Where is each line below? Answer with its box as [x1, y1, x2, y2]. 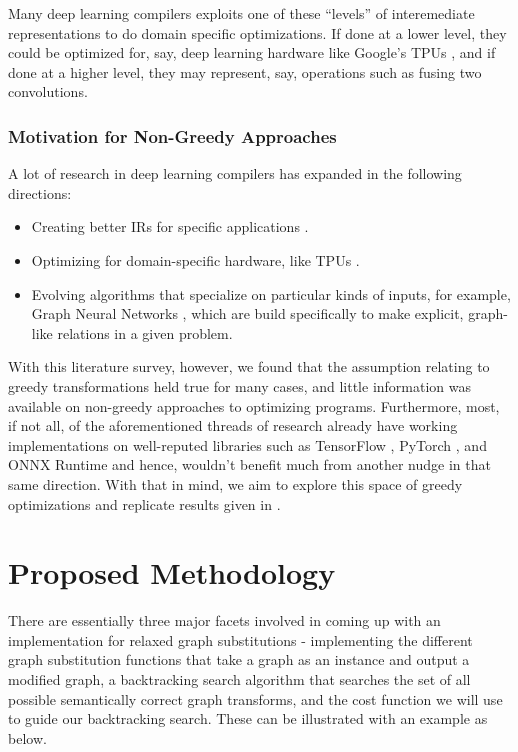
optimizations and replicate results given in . [8, 493, 281, 514]
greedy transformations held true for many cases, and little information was [8, 375, 472, 396]
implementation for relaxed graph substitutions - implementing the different [8, 629, 473, 650]
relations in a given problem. [57, 322, 233, 343]
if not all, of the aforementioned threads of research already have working [8, 415, 458, 436]
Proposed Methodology [8, 552, 336, 593]
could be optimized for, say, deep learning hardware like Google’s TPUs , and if [8, 42, 496, 63]
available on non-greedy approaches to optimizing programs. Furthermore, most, [8, 395, 500, 416]
